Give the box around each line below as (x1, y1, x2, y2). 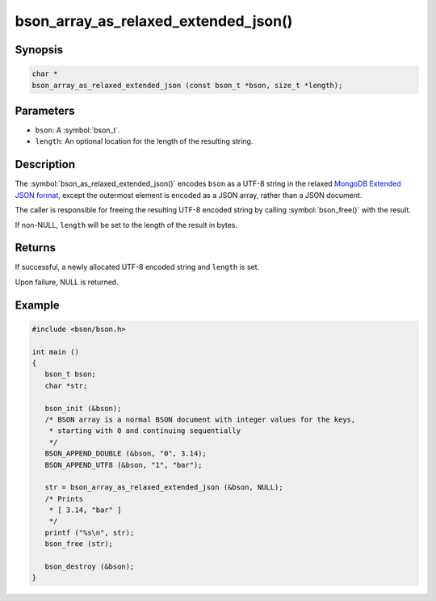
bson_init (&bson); (44, 404, 122, 413)
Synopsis (15, 43, 64, 57)
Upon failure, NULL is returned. (15, 277, 119, 287)
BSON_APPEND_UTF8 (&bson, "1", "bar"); (44, 460, 203, 469)
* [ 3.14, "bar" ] (48, 506, 122, 515)
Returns (15, 241, 57, 254)
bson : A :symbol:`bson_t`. (35, 125, 120, 135)
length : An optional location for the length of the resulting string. (35, 137, 254, 146)
